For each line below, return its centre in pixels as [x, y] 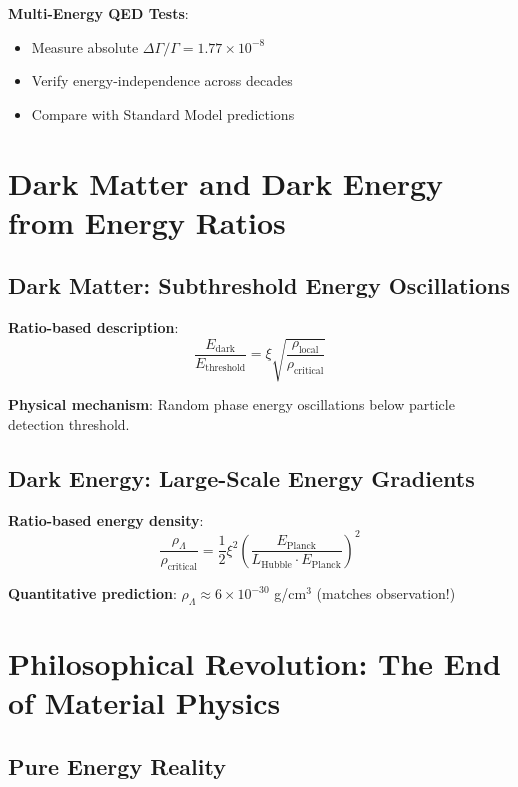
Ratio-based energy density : [106, 519]
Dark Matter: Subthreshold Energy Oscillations [259, 285]
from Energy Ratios [147, 221]
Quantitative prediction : [92, 593]
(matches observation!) [386, 593]
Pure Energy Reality [117, 765]
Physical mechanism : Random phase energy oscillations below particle [231, 404]
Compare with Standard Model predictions [163, 113]
